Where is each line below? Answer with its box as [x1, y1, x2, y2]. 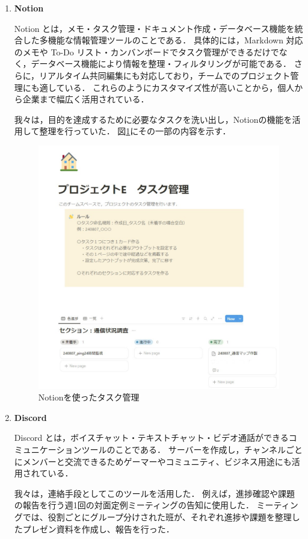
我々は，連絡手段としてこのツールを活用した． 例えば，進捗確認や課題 [14, 487, 295, 499]
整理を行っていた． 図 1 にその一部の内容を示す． [39, 125, 231, 137]
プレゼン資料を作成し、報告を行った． [22, 522, 174, 535]
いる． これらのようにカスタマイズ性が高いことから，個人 [64, 81, 295, 93]
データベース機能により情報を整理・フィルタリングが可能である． [31, 57, 291, 70]
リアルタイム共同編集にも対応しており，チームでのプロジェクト [39, 69, 291, 81]
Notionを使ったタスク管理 [38, 391, 140, 403]
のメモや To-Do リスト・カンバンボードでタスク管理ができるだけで [14, 45, 279, 58]
